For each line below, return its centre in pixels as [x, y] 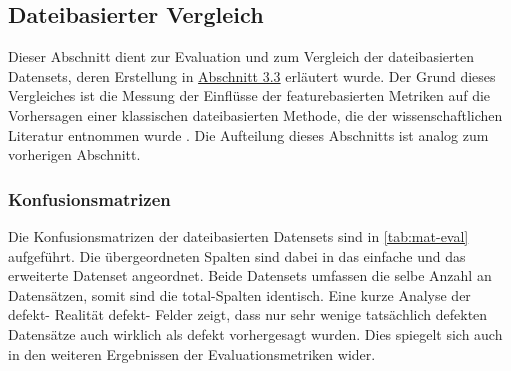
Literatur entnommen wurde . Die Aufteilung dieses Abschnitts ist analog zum [248, 134]
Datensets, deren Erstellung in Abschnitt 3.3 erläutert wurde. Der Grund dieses [252, 75]
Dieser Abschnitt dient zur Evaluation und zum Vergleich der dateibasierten [241, 56]
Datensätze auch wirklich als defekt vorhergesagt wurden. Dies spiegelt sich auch [255, 333]
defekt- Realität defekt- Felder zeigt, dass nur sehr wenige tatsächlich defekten [248, 314]
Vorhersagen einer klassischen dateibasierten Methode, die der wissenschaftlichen [255, 114]
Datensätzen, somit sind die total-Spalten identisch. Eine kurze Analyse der [239, 294]
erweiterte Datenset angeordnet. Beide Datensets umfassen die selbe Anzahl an [250, 275]
